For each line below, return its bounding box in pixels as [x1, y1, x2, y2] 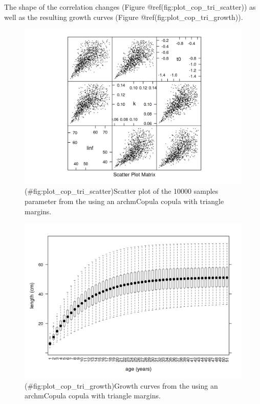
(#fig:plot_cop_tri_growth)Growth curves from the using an [25, 380, 218, 391]
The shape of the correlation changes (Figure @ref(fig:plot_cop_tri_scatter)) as [4, 2, 256, 12]
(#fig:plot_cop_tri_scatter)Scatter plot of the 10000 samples [25, 186, 219, 196]
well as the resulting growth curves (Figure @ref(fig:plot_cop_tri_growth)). [4, 11, 243, 22]
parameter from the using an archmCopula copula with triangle [25, 196, 224, 207]
